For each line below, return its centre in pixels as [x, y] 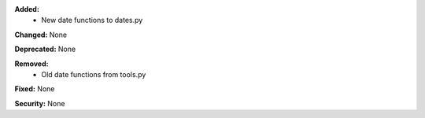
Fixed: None [35, 89]
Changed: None [41, 35]
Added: [27, 9]
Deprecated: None [45, 49]
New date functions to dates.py [92, 20]
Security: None [40, 103]
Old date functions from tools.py [94, 74]
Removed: [31, 64]
